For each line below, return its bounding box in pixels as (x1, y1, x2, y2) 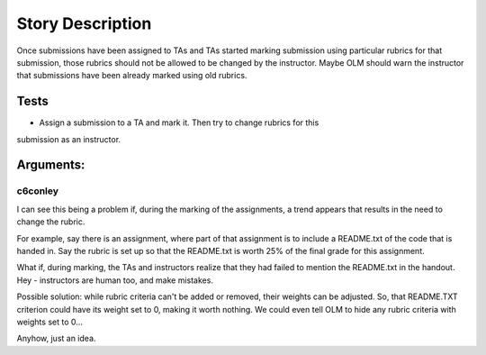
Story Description (16, 14, 152, 33)
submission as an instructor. (16, 133, 121, 144)
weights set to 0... (16, 316, 83, 327)
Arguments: (16, 158, 85, 173)
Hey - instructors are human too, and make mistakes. (16, 275, 213, 286)
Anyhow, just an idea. (16, 333, 96, 344)
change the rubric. (16, 216, 85, 227)
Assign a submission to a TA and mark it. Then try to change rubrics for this (39, 117, 319, 128)
